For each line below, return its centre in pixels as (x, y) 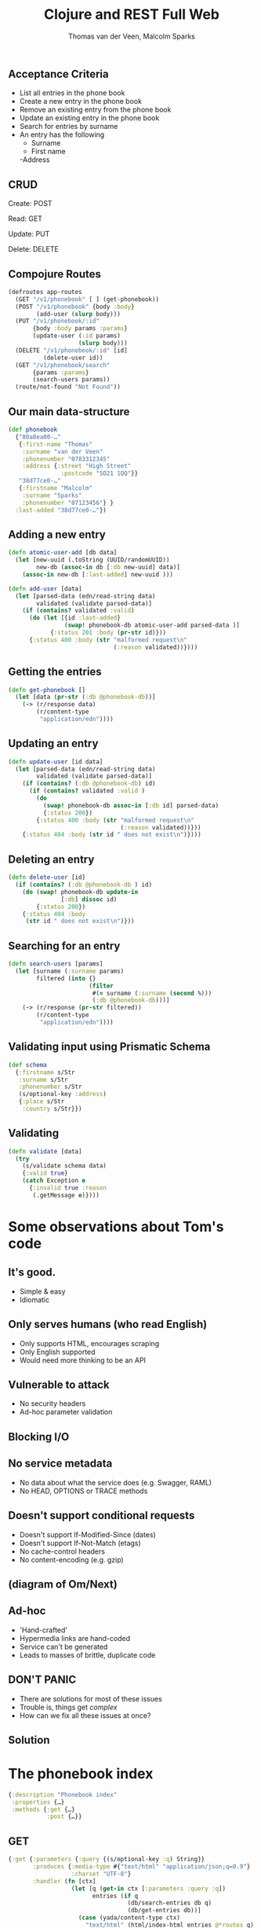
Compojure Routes (55, 274)
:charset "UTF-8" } (101, 1874)
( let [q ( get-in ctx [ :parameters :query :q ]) (148, 1889)
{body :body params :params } (80, 329)
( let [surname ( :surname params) (70, 971)
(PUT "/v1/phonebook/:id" (58, 321)
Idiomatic (34, 1300)
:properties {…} (38, 1802)
